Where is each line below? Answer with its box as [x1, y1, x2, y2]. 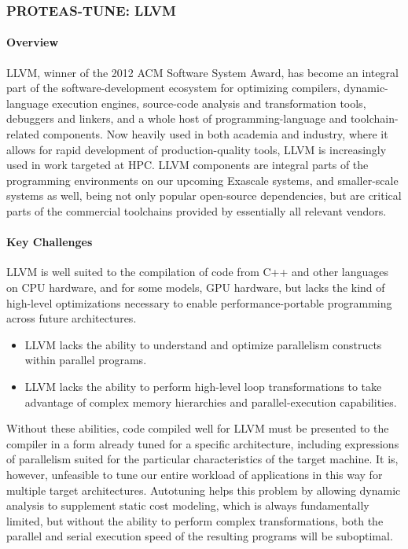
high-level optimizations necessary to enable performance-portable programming [6, 294, 392, 311]
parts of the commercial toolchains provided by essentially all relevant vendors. [6, 202, 387, 219]
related [6, 126, 40, 142]
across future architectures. [6, 310, 137, 326]
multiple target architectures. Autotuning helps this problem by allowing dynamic [6, 481, 401, 498]
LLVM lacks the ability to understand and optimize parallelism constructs [24, 336, 382, 352]
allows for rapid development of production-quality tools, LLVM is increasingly [6, 141, 387, 157]
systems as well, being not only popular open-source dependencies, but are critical [6, 187, 402, 204]
